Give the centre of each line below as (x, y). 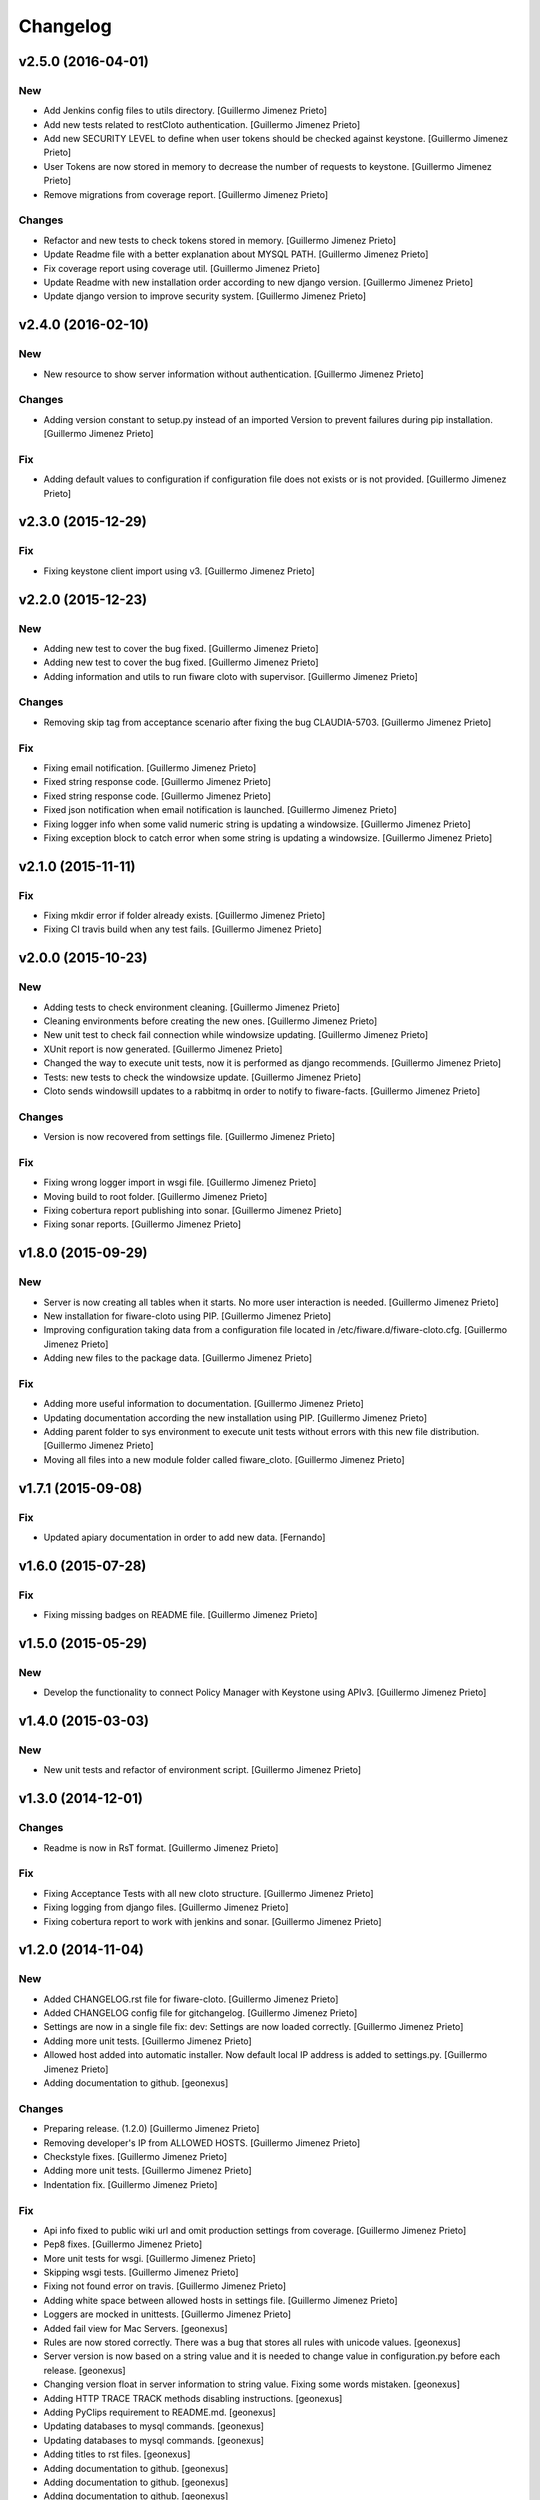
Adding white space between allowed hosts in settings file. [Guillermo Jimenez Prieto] (221, 2300)
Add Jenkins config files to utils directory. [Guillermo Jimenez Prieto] (185, 111)
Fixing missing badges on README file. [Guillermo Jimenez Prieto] (180, 1615)
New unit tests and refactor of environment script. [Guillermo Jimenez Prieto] (202, 1770)
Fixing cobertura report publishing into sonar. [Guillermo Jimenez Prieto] (192, 1211)
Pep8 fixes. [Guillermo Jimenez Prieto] (123, 2244)
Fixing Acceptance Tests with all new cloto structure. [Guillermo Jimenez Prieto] (208, 1893)
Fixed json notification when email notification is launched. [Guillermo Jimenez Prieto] (220, 810)
